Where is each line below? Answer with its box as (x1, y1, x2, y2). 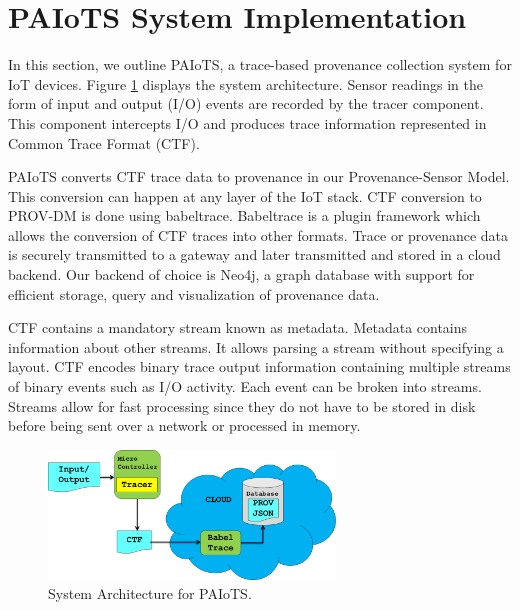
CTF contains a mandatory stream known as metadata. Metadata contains (8, 317, 468, 338)
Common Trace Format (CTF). (8, 132, 200, 153)
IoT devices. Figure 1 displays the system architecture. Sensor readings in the (8, 73, 483, 94)
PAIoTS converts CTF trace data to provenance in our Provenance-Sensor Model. (8, 166, 510, 187)
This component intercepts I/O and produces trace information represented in (8, 112, 487, 133)
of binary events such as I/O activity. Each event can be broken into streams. (8, 376, 482, 397)
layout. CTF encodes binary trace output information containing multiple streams (8, 356, 511, 377)
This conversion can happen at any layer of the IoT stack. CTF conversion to (8, 185, 482, 206)
